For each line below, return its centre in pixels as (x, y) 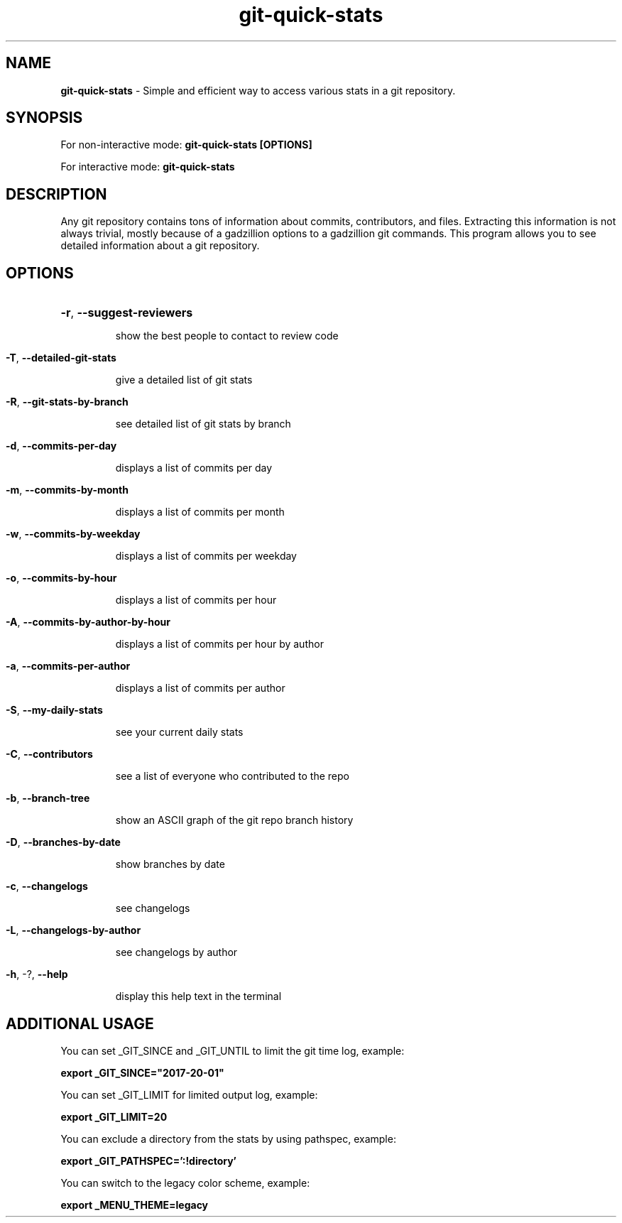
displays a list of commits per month (200, 512)
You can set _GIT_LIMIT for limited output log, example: (189, 1094)
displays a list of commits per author (200, 688)
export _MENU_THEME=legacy (135, 1205)
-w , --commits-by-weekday (73, 534)
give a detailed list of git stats (184, 380)
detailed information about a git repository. (160, 246)
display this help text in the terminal (198, 996)
